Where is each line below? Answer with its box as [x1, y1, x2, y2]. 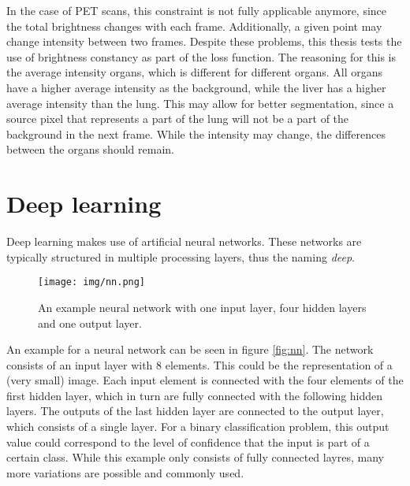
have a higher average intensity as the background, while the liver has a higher [6, 79, 386, 95]
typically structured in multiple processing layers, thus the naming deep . [6, 248, 356, 265]
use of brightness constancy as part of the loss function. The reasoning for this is [6, 48, 397, 65]
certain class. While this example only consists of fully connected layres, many [6, 449, 384, 466]
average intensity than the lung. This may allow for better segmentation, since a [6, 95, 394, 111]
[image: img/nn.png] [38, 276, 146, 288]
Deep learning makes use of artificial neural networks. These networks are [6, 233, 362, 250]
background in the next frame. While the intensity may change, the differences [6, 125, 386, 142]
